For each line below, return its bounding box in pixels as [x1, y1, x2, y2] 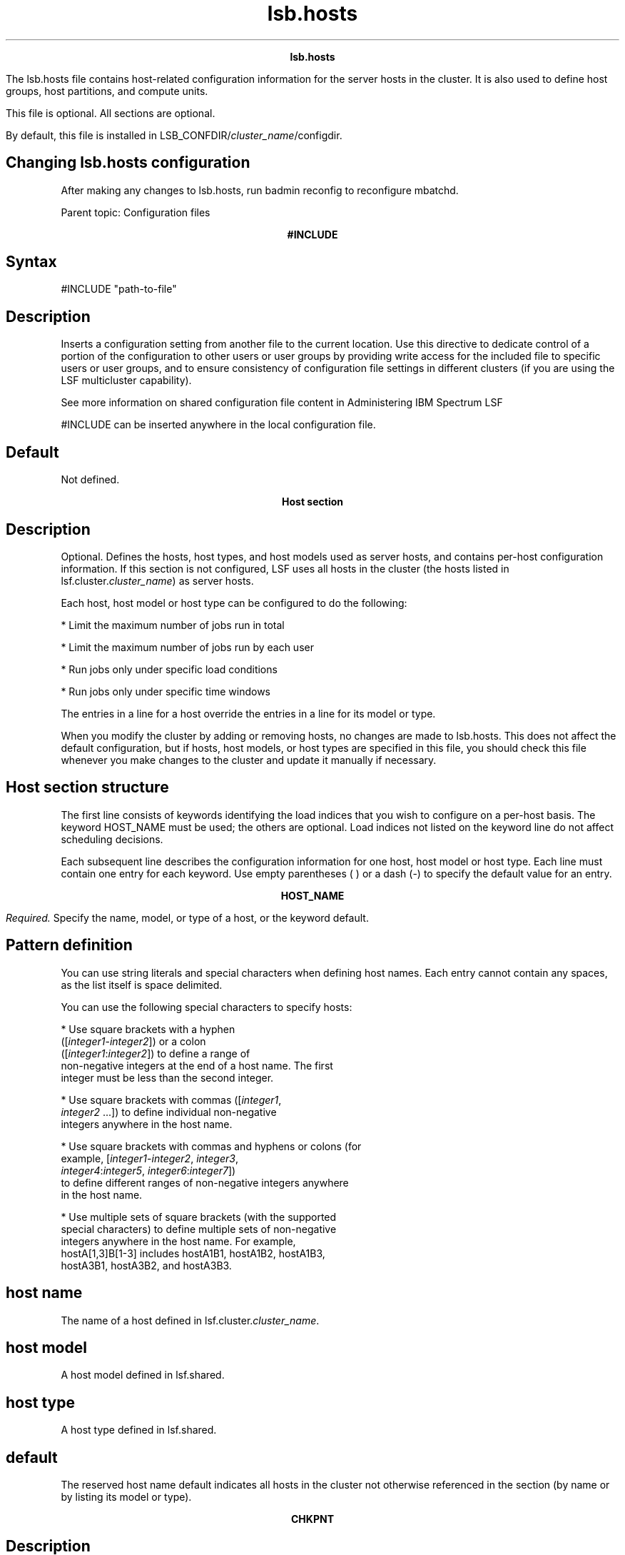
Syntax [6, 253, 57, 271]
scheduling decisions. [61, 832, 163, 845]
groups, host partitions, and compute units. [6, 84, 208, 97]
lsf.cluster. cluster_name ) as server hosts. [61, 574, 254, 587]
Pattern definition [6, 936, 133, 955]
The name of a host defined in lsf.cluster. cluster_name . [61, 1314, 320, 1327]
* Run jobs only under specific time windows [61, 685, 270, 698]
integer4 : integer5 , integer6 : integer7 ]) [61, 1164, 236, 1177]
